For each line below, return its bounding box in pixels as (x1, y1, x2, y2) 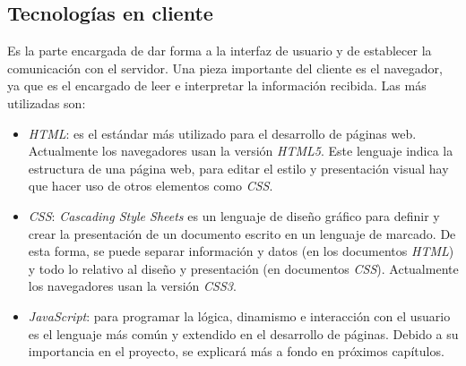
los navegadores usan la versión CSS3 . (28, 277, 237, 295)
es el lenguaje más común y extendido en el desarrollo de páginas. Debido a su (28, 324, 459, 343)
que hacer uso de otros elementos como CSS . (28, 176, 273, 195)
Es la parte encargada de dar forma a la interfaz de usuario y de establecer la (7, 41, 432, 60)
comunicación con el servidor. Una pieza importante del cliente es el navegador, (7, 58, 443, 77)
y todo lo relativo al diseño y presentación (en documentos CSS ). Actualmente (28, 259, 459, 277)
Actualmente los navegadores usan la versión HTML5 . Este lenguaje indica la (28, 141, 453, 160)
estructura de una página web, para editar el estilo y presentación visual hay (28, 158, 449, 177)
